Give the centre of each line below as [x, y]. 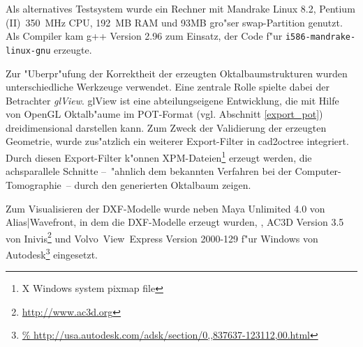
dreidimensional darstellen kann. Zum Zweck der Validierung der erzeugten [166, 127]
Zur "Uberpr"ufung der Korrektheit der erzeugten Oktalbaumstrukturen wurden [177, 73]
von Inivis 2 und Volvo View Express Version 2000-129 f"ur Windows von [162, 237]
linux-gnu [28, 51]
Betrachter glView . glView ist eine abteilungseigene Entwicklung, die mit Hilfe [172, 100]
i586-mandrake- [320, 37]
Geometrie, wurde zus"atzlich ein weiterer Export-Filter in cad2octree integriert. [177, 141]
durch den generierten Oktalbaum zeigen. [163, 184]
